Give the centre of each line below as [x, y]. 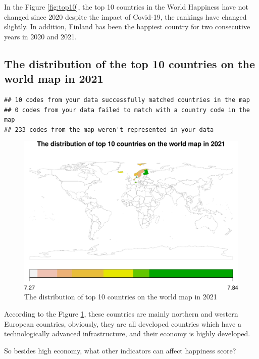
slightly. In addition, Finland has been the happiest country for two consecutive [127, 27]
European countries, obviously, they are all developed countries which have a [123, 323]
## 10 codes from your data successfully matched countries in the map [127, 100]
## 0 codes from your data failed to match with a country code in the [127, 110]
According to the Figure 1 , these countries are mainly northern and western [121, 313]
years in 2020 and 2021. [41, 36]
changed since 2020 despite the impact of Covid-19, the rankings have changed [125, 16]
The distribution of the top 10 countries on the [130, 63]
